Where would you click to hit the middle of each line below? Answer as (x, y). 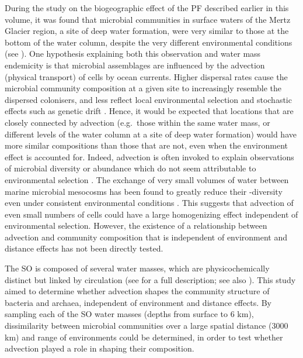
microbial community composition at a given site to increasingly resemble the (143, 88)
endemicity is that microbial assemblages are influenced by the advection (135, 65)
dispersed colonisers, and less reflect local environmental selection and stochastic (148, 99)
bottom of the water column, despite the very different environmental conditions (149, 42)
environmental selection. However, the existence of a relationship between (136, 226)
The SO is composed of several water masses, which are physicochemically (137, 268)
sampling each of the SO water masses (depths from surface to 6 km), (129, 314)
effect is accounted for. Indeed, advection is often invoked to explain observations (149, 156)
